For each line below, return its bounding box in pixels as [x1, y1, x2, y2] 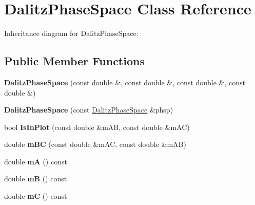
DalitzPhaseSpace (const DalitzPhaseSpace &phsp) [4, 104, 173, 115]
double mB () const [4, 173, 67, 184]
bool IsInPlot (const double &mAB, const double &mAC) [4, 121, 190, 132]
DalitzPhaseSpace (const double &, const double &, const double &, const [4, 77, 245, 87]
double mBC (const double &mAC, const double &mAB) [4, 139, 186, 150]
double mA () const [4, 156, 67, 166]
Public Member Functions [4, 53, 145, 69]
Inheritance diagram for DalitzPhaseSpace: [4, 28, 139, 39]
